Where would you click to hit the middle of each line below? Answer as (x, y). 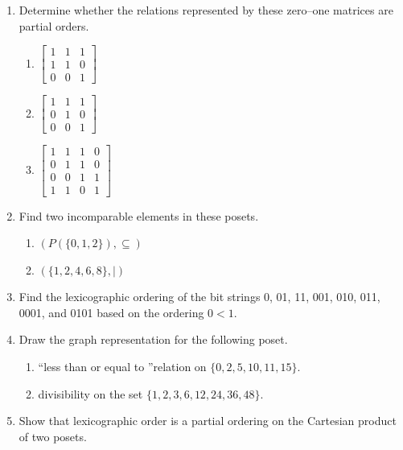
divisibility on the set (90, 393)
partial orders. (54, 25)
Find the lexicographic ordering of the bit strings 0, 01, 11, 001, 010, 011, (199, 297)
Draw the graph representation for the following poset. (153, 339)
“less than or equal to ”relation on (122, 367)
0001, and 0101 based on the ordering (111, 312)
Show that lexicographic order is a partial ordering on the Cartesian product (208, 421)
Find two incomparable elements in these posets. (139, 215)
